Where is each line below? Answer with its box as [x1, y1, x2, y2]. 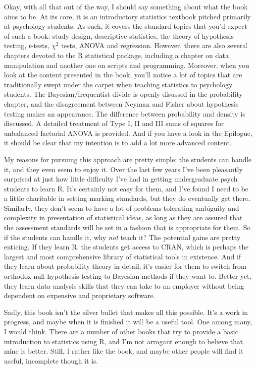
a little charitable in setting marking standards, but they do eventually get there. [4, 193, 251, 203]
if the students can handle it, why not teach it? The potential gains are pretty [4, 232, 241, 242]
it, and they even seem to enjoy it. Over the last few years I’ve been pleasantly [4, 164, 243, 174]
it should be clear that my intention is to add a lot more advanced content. [4, 137, 232, 148]
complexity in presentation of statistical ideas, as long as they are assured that [4, 212, 243, 223]
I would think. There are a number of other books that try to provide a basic [4, 326, 238, 336]
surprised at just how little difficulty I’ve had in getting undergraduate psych [4, 174, 238, 184]
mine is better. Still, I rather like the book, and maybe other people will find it [4, 346, 244, 356]
